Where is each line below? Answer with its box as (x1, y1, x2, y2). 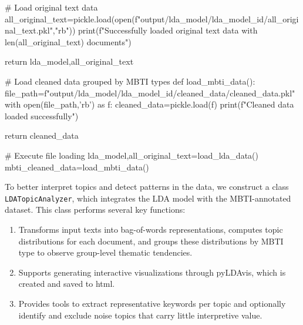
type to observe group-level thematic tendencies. (18, 246, 193, 259)
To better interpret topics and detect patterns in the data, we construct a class (5, 180, 289, 193)
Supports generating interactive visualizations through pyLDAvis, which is (18, 266, 286, 278)
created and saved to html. (18, 277, 115, 290)
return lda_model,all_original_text (5, 55, 134, 68)
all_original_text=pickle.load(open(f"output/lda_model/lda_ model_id (5, 12, 264, 25)
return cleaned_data (5, 129, 79, 142)
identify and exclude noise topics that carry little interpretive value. (18, 309, 262, 321)
